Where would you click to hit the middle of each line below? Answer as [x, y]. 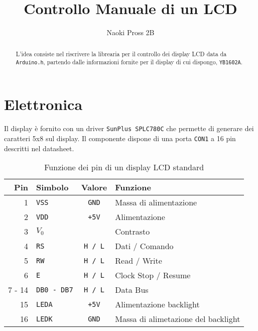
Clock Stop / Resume [153, 275]
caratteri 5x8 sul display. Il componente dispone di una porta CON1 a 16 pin [120, 138]
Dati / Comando [144, 246]
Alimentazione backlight [157, 304]
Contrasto [133, 232]
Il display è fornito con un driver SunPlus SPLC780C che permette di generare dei [129, 128]
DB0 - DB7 [54, 290]
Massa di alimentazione [156, 202]
